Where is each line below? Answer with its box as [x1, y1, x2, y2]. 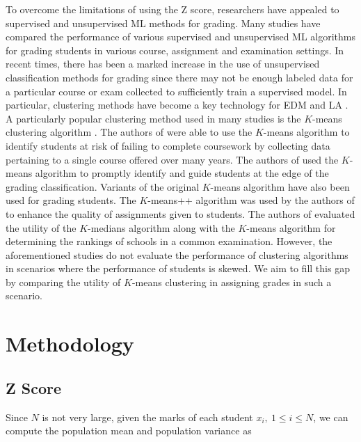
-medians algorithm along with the [88, 220, 235, 235]
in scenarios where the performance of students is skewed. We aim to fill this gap [6, 261, 350, 276]
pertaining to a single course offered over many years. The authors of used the [6, 152, 339, 166]
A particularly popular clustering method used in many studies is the [6, 111, 301, 125]
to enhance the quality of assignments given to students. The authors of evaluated [6, 206, 355, 221]
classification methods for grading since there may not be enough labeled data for [6, 70, 353, 84]
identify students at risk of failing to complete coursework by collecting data [6, 138, 330, 152]
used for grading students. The [6, 193, 136, 207]
